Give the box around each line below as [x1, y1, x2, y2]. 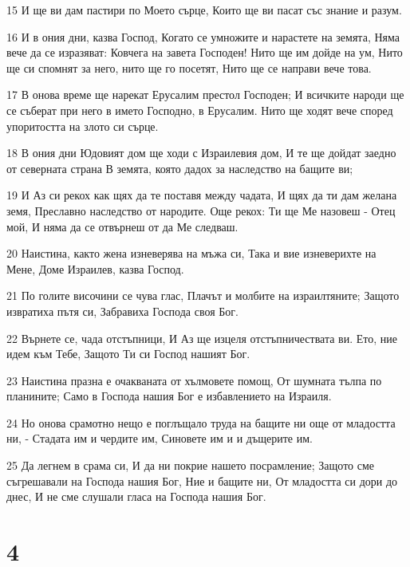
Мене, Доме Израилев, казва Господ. [6, 260, 184, 277]
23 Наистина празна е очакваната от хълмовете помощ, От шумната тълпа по [6, 372, 382, 388]
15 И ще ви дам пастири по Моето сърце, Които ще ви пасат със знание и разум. [6, 2, 402, 18]
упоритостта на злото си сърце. [6, 117, 159, 134]
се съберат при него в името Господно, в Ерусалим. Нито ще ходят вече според [6, 101, 393, 118]
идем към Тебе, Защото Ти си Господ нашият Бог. [6, 345, 250, 362]
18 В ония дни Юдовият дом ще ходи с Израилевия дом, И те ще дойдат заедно [6, 144, 396, 161]
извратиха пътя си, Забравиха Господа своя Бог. [6, 302, 239, 319]
